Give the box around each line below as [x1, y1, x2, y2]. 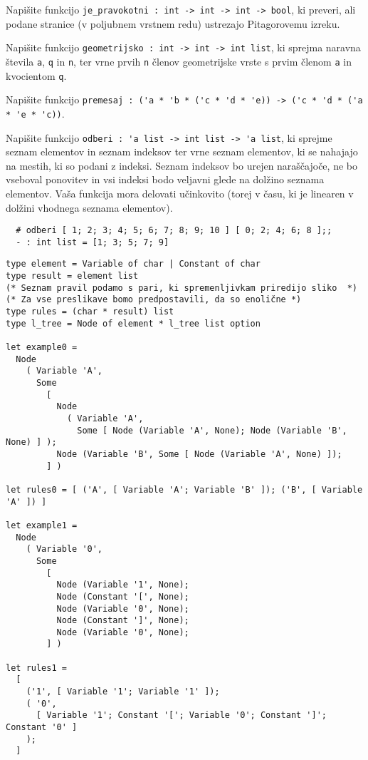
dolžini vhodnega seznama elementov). [6, 200, 173, 215]
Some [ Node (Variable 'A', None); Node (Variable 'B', [77, 425, 347, 436]
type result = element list [6, 271, 139, 282]
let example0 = [6, 342, 78, 353]
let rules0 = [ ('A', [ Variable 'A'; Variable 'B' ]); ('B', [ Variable [6, 484, 363, 495]
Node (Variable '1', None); [56, 580, 189, 590]
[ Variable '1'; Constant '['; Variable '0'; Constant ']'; [36, 710, 327, 721]
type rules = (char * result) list [6, 307, 174, 317]
